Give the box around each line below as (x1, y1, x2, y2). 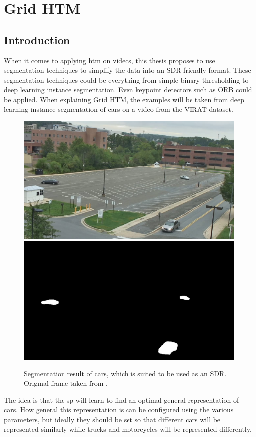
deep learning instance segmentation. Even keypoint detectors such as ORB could (4, 84, 252, 95)
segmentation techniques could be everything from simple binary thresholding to (4, 74, 249, 85)
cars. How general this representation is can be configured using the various (4, 404, 234, 415)
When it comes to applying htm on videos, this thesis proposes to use (4, 55, 215, 65)
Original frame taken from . (24, 378, 108, 388)
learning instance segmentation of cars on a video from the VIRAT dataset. (4, 104, 233, 114)
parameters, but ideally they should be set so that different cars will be (4, 414, 221, 424)
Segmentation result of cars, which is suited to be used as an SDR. (24, 368, 227, 379)
